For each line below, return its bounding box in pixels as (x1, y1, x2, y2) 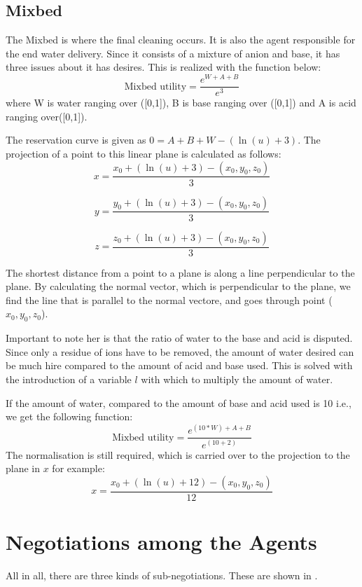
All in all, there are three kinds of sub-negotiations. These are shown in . (6, 567, 318, 582)
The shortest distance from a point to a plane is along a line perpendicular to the (6, 265, 355, 279)
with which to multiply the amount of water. (141, 371, 333, 386)
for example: (52, 461, 105, 476)
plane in (6, 461, 41, 476)
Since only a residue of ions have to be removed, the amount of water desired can (6, 344, 354, 359)
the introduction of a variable (6, 371, 132, 386)
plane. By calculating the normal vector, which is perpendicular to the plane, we (6, 279, 351, 293)
